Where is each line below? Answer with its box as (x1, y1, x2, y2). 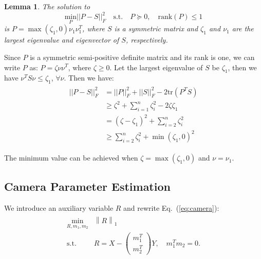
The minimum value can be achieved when (4, 152, 138, 163)
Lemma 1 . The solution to (4, 1, 90, 11)
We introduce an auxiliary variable (4, 203, 114, 213)
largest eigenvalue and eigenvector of (4, 34, 119, 45)
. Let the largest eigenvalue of (109, 62, 203, 72)
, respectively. (125, 34, 168, 45)
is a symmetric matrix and (114, 23, 198, 34)
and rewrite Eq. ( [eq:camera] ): (123, 203, 219, 213)
